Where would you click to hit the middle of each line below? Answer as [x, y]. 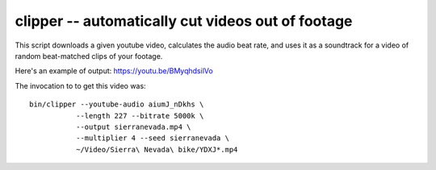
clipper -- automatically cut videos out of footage [184, 21]
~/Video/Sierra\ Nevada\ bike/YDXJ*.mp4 [157, 149]
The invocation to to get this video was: [80, 85]
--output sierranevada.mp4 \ [133, 126]
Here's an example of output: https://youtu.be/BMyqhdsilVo [114, 71]
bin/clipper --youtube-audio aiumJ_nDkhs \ [117, 104]
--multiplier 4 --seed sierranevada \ [153, 138]
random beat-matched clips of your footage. [89, 56]
